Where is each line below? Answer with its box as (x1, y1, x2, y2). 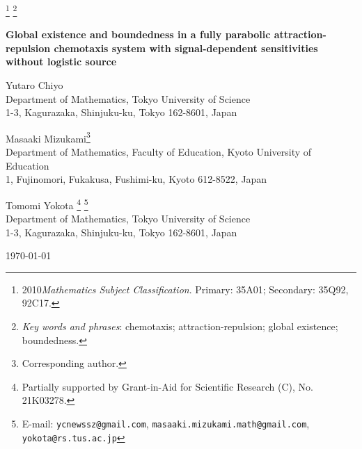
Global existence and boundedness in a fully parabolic (6, 27, 271, 42)
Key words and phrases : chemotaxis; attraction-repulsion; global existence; (22, 319, 338, 334)
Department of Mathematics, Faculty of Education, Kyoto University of (6, 145, 312, 159)
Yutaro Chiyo (6, 78, 63, 92)
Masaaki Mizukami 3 (6, 129, 90, 145)
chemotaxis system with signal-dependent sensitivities (54, 40, 318, 55)
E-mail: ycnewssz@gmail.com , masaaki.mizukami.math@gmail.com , (22, 416, 310, 431)
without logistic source (6, 54, 117, 69)
